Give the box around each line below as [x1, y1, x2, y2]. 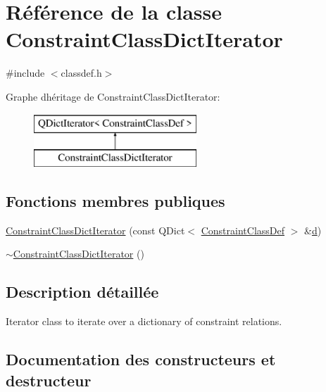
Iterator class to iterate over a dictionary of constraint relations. [6, 314, 282, 329]
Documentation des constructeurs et [6, 348, 276, 370]
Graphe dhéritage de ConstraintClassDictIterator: [6, 89, 220, 103]
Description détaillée [6, 281, 159, 303]
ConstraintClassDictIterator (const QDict [6, 222, 185, 237]
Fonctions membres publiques [6, 190, 225, 212]
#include [6, 65, 45, 80]
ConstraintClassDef [201, 222, 285, 237]
